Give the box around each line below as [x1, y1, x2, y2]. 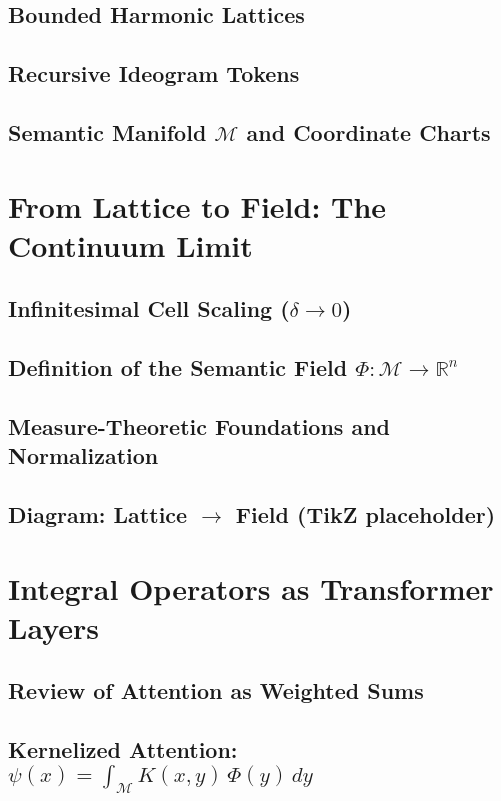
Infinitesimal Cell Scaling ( [8, 293, 290, 324]
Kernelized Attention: [8, 734, 238, 765]
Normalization [8, 440, 159, 471]
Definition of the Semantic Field [8, 352, 348, 383]
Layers [8, 606, 99, 647]
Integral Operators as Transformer [8, 567, 494, 608]
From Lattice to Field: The [8, 185, 387, 226]
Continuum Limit [8, 224, 253, 265]
